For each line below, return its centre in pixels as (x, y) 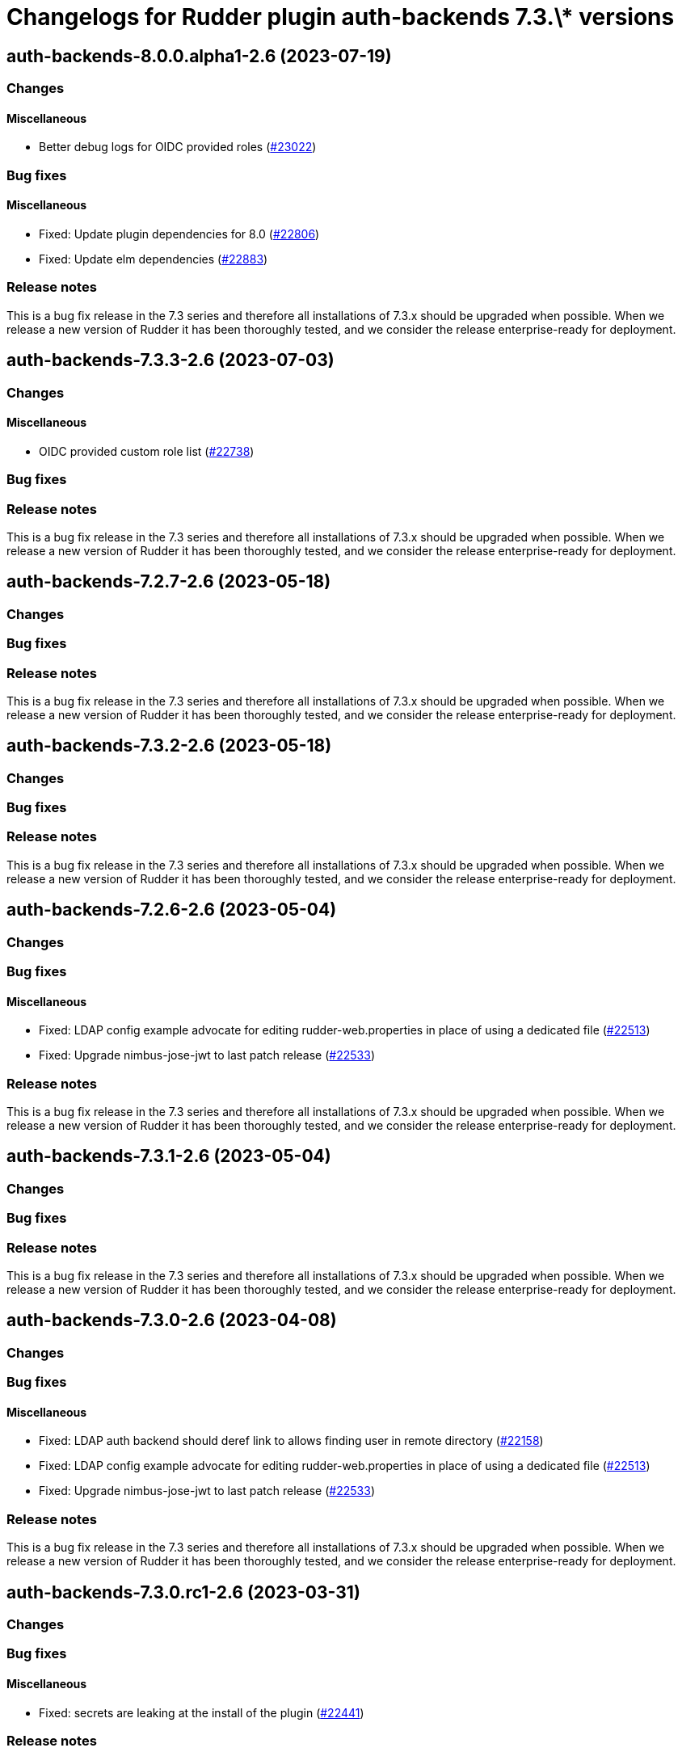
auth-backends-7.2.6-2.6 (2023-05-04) (172, 910)
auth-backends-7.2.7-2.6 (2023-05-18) (169, 582)
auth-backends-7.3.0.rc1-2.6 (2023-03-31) (183, 1592)
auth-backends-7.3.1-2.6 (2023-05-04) (169, 1156)
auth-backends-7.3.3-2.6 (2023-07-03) (170, 360)
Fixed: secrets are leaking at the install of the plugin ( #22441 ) (202, 1712)
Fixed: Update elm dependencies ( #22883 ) (154, 259)
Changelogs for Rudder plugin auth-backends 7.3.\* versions (341, 17)
